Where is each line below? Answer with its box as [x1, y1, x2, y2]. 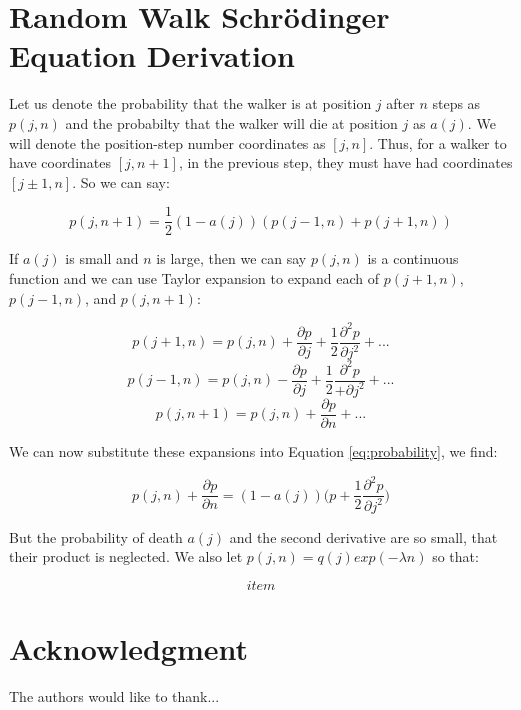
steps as [432, 93, 481, 114]
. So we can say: [72, 171, 170, 192]
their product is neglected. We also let [9, 546, 243, 567]
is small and [65, 248, 139, 269]
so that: [432, 546, 479, 567]
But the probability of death [9, 526, 183, 547]
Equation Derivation [9, 35, 295, 76]
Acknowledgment [9, 627, 248, 668]
